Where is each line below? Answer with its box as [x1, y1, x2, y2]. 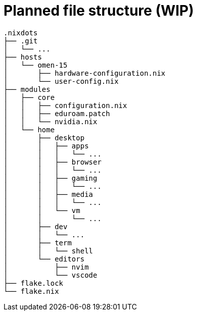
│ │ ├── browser [4, 157, 102, 166]
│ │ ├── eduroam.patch [4, 109, 110, 118]
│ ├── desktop [4, 133, 85, 142]
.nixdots [4, 28, 38, 37]
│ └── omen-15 [4, 61, 68, 69]
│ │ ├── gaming [4, 174, 97, 182]
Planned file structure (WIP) [4, 2, 194, 19]
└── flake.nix [4, 287, 59, 295]
